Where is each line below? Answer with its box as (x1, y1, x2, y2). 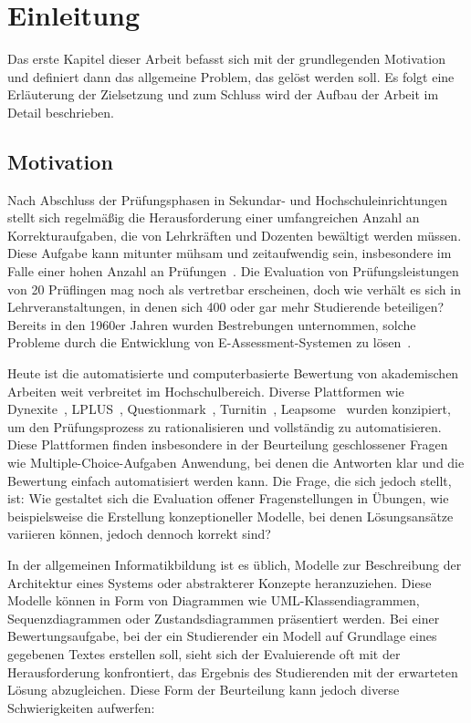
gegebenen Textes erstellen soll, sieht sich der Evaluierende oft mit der (7, 644, 401, 663)
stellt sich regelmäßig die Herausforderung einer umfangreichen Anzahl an (7, 208, 420, 227)
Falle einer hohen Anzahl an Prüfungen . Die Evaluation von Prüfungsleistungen (7, 262, 459, 281)
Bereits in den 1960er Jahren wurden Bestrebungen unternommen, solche (7, 315, 416, 334)
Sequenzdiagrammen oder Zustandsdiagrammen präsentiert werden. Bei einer (7, 608, 440, 627)
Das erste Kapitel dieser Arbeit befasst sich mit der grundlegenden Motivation (7, 49, 445, 68)
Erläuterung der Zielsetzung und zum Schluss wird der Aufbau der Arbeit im (7, 85, 439, 104)
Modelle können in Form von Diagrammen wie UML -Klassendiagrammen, (7, 591, 420, 610)
